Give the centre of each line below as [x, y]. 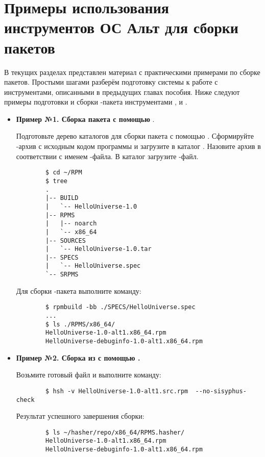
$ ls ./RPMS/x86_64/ [80, 324]
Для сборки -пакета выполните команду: [79, 290]
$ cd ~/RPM [64, 173]
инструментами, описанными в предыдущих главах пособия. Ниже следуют [122, 92]
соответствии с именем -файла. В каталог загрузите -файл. [107, 156]
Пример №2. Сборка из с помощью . [78, 357]
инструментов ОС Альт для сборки [121, 27]
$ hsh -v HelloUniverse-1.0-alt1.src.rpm [117, 391]
